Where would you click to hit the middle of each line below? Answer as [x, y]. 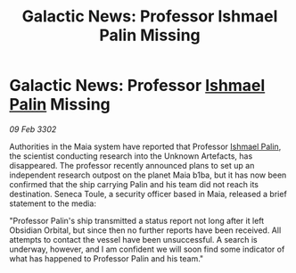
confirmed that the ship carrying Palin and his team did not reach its [134, 184]
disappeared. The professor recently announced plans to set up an [132, 165]
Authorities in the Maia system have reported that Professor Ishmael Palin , [145, 146]
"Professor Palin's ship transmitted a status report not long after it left [137, 220]
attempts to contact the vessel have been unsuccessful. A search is [133, 239]
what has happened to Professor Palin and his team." [107, 258]
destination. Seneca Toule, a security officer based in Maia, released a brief [148, 194]
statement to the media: [53, 203]
